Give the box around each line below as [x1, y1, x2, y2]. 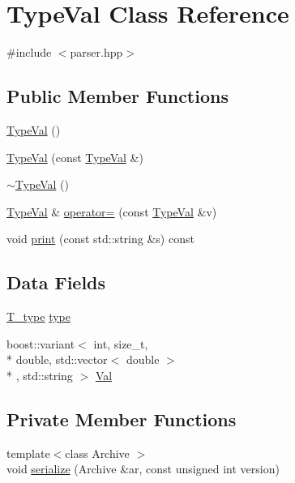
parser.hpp [70, 44, 123, 61]
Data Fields [6, 270, 106, 295]
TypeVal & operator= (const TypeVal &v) [6, 203, 217, 220]
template [6, 444, 50, 461]
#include [6, 44, 52, 61]
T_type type [6, 308, 71, 325]
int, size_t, [93, 335, 148, 352]
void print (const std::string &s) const [6, 230, 195, 247]
